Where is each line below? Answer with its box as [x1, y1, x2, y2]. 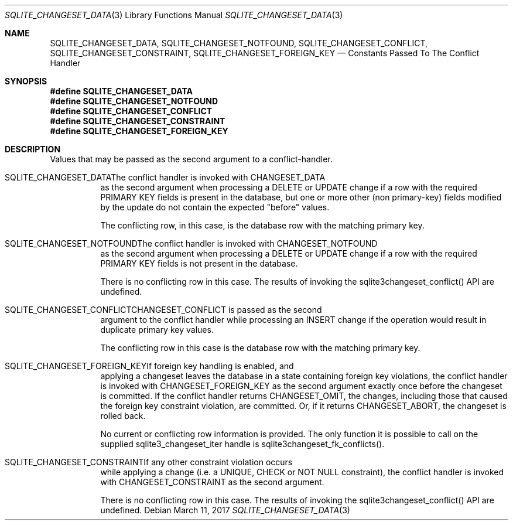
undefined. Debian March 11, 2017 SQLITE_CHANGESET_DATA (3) [100, 505, 350, 515]
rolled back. [100, 411, 146, 421]
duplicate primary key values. [100, 325, 214, 335]
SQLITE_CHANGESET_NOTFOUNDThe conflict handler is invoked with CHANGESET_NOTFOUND [5, 238, 378, 248]
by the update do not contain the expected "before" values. [100, 202, 330, 212]
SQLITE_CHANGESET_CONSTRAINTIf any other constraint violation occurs [5, 457, 293, 467]
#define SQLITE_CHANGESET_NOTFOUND [50, 96, 218, 106]
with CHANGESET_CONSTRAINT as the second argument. [100, 477, 324, 487]
